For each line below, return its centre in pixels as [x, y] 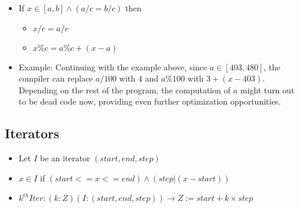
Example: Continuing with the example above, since [113, 66]
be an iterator [65, 158]
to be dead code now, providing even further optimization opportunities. [150, 101]
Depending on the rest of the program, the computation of [124, 90]
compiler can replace [56, 78]
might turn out [267, 90]
